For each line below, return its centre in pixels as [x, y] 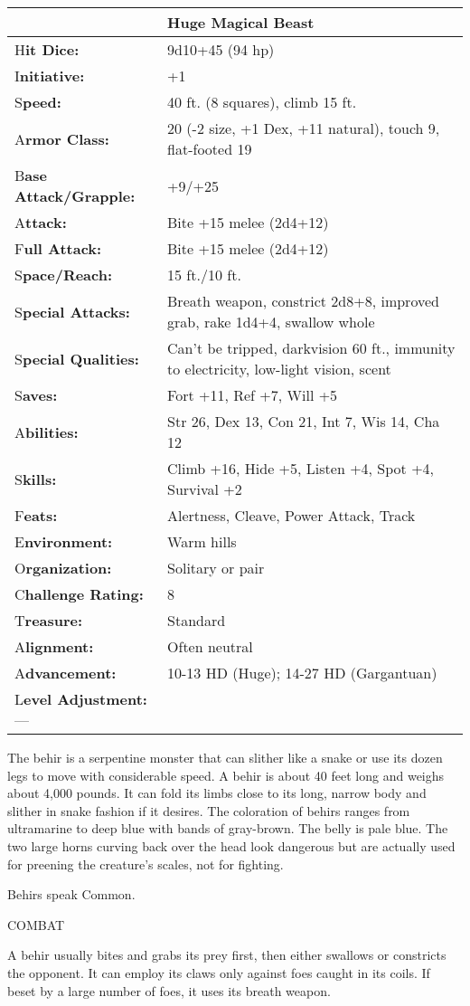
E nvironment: [64, 541]
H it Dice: [47, 49]
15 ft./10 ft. [204, 275]
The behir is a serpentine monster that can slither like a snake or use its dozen [225, 757]
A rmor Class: [62, 138]
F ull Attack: [58, 248]
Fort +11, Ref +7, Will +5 [253, 395]
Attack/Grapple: [75, 196]
